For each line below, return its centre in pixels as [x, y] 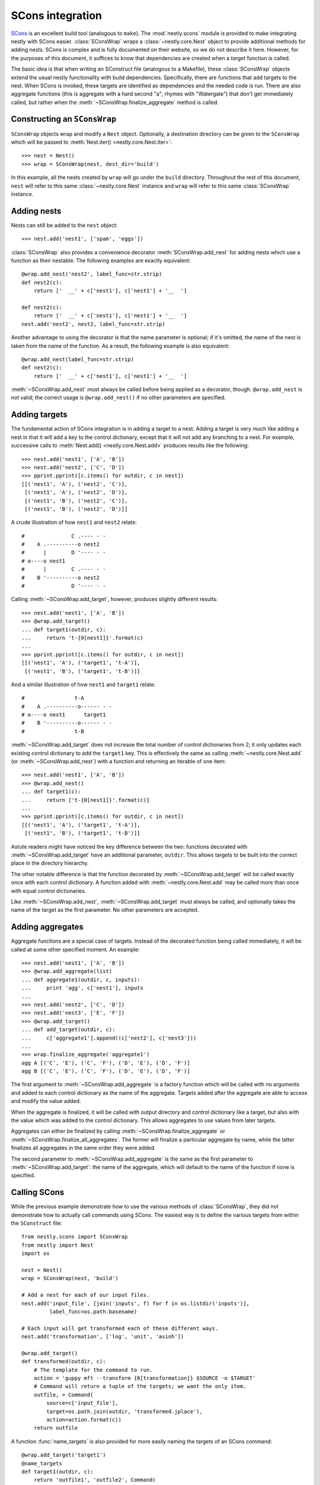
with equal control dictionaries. [49, 890]
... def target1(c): [51, 792]
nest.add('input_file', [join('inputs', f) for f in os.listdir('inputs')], [136, 1303]
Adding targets [39, 415]
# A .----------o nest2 [61, 544]
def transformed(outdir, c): [64, 1361]
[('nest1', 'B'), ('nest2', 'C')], [76, 501]
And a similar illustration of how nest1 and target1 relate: [83, 684]
